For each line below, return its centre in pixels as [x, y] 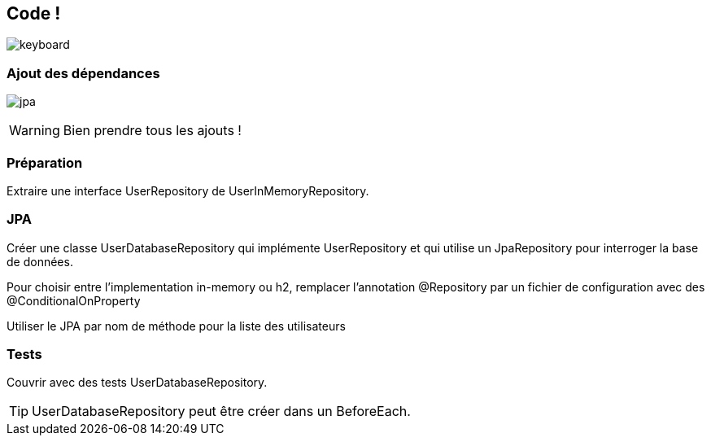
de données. [40, 261]
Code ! [34, 13]
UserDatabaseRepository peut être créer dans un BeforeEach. [221, 411]
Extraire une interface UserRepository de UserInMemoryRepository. [188, 190]
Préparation [45, 162]
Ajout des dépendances [83, 73]
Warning [35, 131]
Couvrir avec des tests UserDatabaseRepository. [137, 383]
